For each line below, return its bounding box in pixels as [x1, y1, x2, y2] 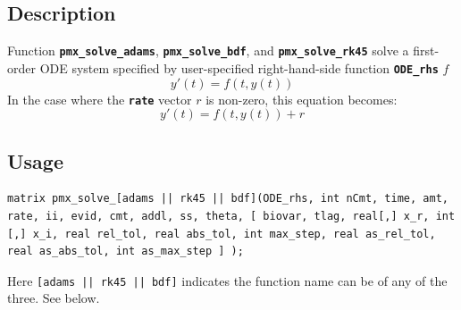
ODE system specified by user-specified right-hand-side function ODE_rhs [39, 58, 439, 77]
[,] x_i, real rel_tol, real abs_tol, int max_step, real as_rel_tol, [7, 227, 436, 240]
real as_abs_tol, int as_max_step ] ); [7, 245, 244, 258]
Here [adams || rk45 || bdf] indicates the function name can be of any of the [7, 271, 448, 289]
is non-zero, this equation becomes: [205, 89, 398, 108]
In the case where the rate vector [7, 89, 192, 108]
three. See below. [7, 289, 100, 307]
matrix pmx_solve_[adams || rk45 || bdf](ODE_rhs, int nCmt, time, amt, [7, 192, 448, 205]
